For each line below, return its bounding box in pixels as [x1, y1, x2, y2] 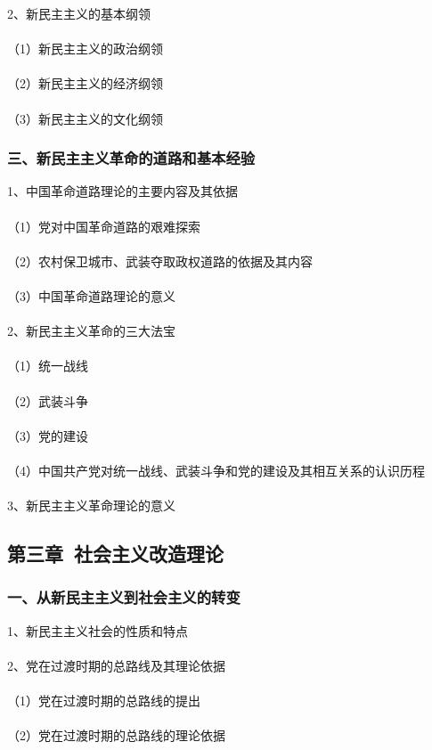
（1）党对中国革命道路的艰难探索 [7, 216, 200, 235]
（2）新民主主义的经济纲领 [7, 74, 163, 93]
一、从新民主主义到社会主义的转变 [7, 586, 240, 608]
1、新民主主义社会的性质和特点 [7, 621, 188, 640]
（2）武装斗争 [7, 391, 88, 410]
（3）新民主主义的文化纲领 [7, 109, 163, 127]
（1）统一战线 [7, 356, 88, 375]
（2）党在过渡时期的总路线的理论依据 [7, 726, 225, 745]
